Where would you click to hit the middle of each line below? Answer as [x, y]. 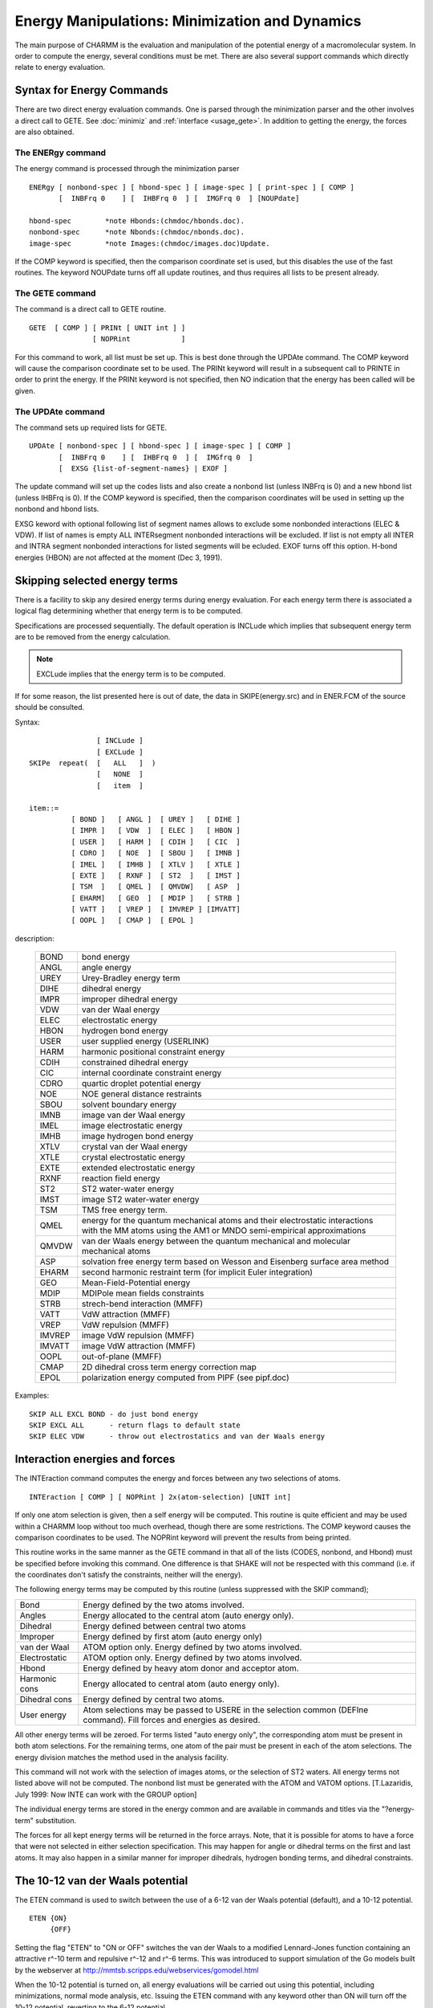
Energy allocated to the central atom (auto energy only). [188, 1615]
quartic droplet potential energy [141, 1084]
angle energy [106, 968]
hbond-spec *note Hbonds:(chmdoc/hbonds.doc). [137, 220]
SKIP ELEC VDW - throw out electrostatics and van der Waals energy [177, 1437]
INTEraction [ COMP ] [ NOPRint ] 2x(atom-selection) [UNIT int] [160, 1497]
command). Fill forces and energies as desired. [172, 1720]
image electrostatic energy [132, 1126]
